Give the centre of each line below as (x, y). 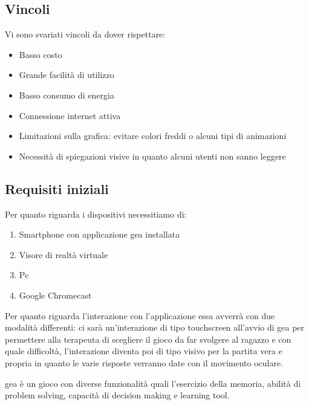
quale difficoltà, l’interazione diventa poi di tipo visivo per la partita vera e (144, 351)
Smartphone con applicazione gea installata (99, 234)
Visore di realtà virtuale (63, 254)
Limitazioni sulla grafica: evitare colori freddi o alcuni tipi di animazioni (153, 136)
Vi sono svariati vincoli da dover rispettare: (85, 34)
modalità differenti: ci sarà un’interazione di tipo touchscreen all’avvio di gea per (155, 327)
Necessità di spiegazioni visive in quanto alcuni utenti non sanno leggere (152, 156)
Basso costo (41, 54)
